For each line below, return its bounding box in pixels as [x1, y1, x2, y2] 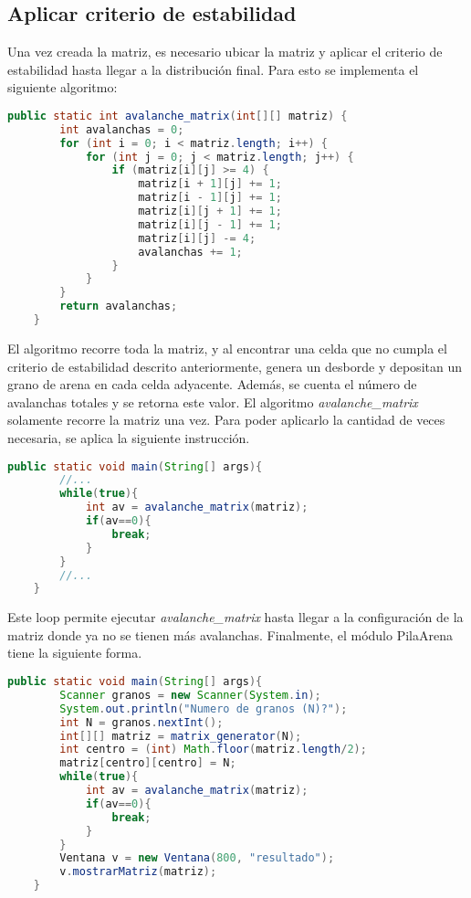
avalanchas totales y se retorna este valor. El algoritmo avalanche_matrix [7, 392, 418, 411]
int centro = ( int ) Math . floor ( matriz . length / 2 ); [59, 743, 367, 756]
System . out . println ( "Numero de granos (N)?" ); [59, 702, 348, 715]
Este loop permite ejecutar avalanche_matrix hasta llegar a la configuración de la [7, 607, 464, 627]
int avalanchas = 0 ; [59, 122, 184, 136]
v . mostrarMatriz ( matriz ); [59, 865, 217, 879]
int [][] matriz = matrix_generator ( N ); [59, 729, 302, 743]
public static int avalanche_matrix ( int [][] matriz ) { [7, 109, 348, 122]
